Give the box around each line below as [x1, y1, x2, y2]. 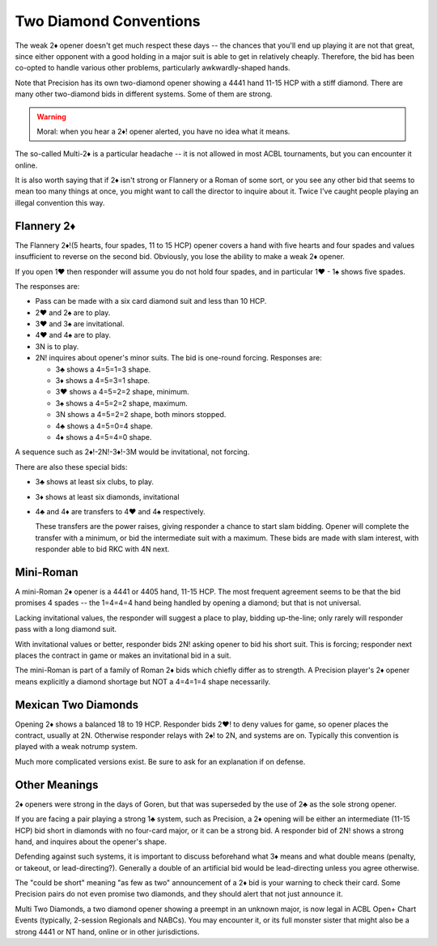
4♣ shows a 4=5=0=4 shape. [55, 421, 153, 431]
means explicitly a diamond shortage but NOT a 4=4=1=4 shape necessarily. [15, 676, 271, 686]
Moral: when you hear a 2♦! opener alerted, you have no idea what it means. [36, 126, 291, 136]
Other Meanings [15, 778, 99, 791]
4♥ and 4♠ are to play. [35, 330, 112, 340]
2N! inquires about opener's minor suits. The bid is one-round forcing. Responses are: [35, 353, 323, 363]
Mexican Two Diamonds [15, 697, 139, 712]
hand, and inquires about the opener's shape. [15, 837, 168, 846]
